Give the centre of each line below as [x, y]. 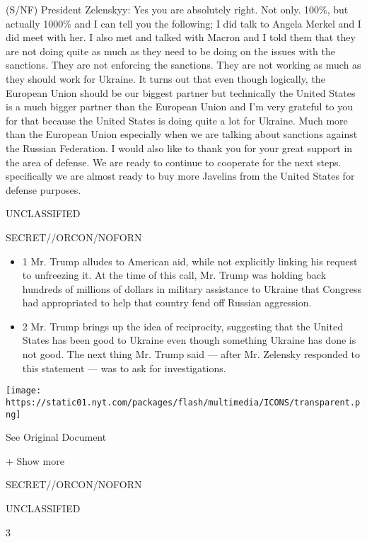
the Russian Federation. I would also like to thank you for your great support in [179, 148]
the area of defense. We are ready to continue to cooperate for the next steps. [174, 162]
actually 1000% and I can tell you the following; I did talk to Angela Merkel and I [183, 23]
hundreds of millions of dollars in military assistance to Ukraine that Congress [192, 288]
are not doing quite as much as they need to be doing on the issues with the [170, 51]
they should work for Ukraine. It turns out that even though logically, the [165, 78]
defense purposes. [43, 189]
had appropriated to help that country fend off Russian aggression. [167, 302]
